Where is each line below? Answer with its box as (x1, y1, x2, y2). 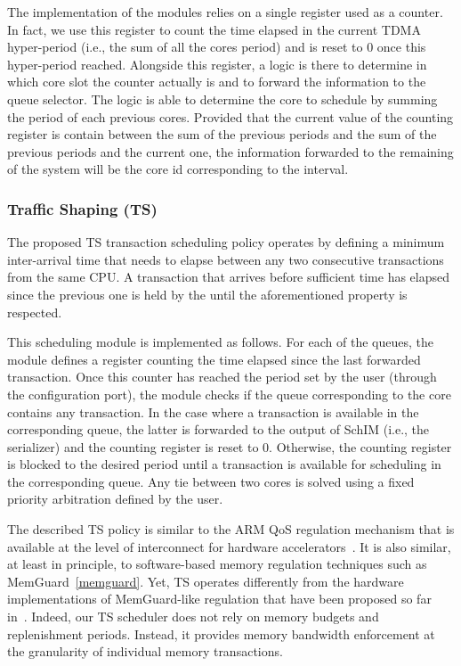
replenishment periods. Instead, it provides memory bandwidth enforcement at (7, 624, 435, 643)
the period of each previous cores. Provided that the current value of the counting (7, 107, 454, 126)
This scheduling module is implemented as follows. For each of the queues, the (7, 333, 433, 351)
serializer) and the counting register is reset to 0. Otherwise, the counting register (7, 437, 452, 456)
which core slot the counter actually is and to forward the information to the (7, 72, 426, 91)
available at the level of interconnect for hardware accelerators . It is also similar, (7, 537, 451, 555)
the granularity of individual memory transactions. (7, 642, 283, 661)
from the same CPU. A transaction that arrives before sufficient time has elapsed (7, 267, 450, 286)
